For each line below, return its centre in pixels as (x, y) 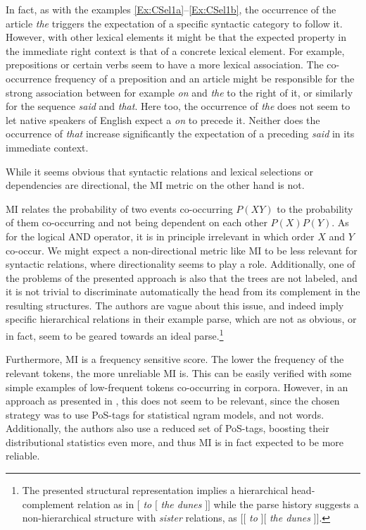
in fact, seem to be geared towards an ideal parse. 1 (115, 334)
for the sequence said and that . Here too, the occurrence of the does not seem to (178, 106)
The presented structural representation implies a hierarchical (155, 490)
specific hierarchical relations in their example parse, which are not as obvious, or (181, 319)
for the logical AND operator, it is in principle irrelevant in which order (160, 236)
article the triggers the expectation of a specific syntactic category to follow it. (174, 23)
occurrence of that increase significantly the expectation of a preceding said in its (180, 134)
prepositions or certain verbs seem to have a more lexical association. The (165, 64)
